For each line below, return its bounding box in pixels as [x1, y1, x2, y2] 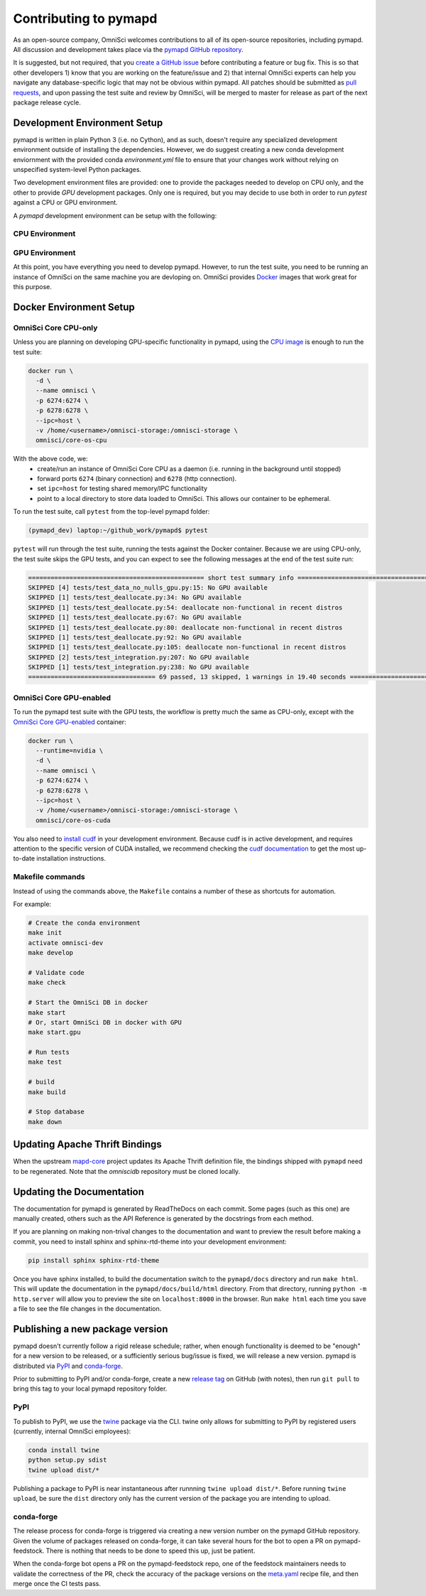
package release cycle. [13, 98, 81, 107]
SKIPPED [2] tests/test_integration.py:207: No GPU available [28, 653, 249, 661]
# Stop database [28, 1108, 85, 1116]
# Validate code [28, 969, 85, 976]
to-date [13, 854, 35, 863]
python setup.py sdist [28, 1456, 107, 1464]
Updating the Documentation [13, 1185, 145, 1197]
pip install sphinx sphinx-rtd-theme [28, 1256, 160, 1264]
